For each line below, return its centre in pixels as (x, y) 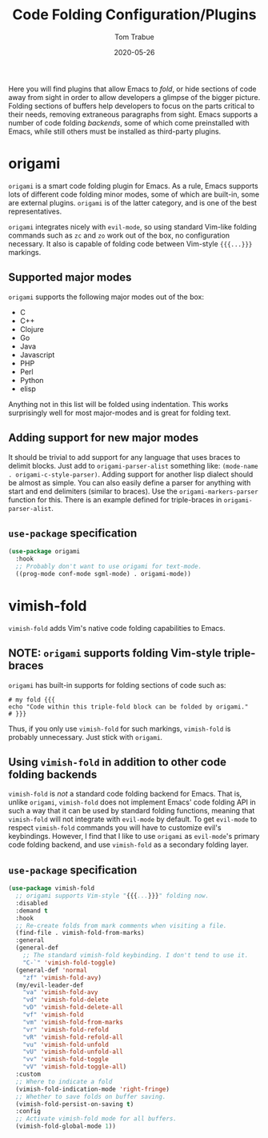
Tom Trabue (134, 37)
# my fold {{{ (32, 700)
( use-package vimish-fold (51, 888)
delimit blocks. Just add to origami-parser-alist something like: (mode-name (133, 465)
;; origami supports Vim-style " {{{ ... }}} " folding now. (112, 896)
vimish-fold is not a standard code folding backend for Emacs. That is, (125, 794)
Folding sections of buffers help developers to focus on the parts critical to (131, 106)
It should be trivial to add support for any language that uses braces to (124, 457)
